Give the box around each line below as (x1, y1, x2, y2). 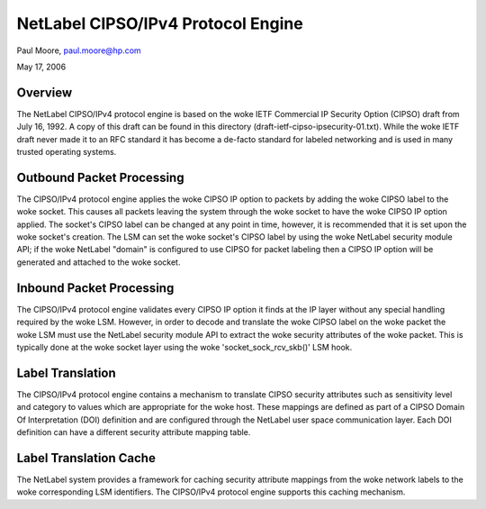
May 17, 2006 (16, 61, 67, 72)
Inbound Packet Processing (16, 280, 175, 295)
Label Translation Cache (16, 450, 157, 466)
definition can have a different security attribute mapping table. (16, 427, 251, 438)
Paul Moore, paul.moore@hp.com (16, 45, 141, 56)
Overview (16, 85, 73, 100)
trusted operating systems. (16, 147, 117, 158)
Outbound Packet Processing (16, 169, 184, 185)
